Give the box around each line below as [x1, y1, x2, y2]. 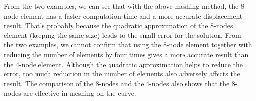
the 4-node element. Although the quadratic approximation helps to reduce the [4, 59, 243, 69]
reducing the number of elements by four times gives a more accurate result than [4, 49, 249, 59]
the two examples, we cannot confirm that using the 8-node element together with [4, 39, 252, 50]
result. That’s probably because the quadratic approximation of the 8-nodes [4, 20, 233, 31]
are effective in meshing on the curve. [23, 88, 136, 98]
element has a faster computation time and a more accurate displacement [20, 10, 243, 21]
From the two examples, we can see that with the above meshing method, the [4, 1, 239, 11]
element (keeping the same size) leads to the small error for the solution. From [4, 30, 241, 40]
